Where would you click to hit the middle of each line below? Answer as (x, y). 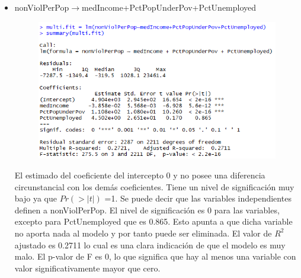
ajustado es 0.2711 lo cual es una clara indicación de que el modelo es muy (150, 245)
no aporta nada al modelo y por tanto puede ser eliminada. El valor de (143, 233)
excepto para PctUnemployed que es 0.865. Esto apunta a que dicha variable (153, 221)
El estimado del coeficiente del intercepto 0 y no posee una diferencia (140, 175)
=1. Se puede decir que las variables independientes (198, 198)
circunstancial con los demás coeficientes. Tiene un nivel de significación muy (154, 186)
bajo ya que (36, 198)
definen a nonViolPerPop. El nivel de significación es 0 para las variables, (147, 210)
